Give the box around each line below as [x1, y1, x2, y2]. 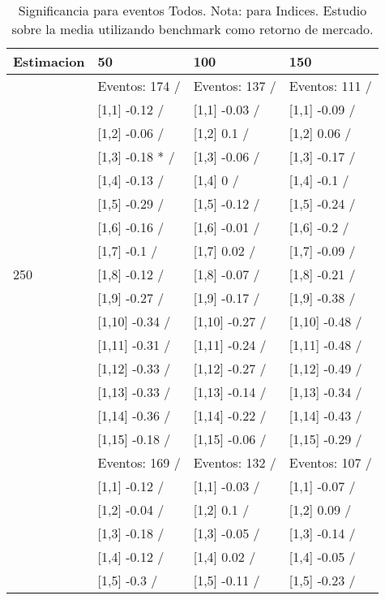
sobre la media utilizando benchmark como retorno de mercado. [11, 19, 374, 38]
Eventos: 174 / [97, 76, 181, 95]
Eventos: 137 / [193, 76, 276, 95]
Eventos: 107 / [289, 453, 372, 472]
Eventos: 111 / [289, 76, 372, 95]
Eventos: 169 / [97, 453, 181, 472]
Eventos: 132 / [193, 453, 276, 472]
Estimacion [13, 52, 85, 71]
